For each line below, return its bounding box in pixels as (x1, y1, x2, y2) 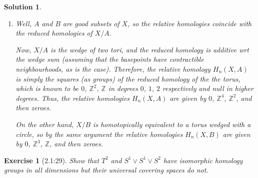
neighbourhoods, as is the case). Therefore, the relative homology (15, 63, 211, 74)
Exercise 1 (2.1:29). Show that (4, 155, 99, 165)
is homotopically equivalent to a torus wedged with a (93, 119, 251, 129)
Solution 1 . (4, 1, 42, 11)
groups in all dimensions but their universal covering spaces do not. (4, 165, 208, 175)
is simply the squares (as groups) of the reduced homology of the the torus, (15, 73, 241, 84)
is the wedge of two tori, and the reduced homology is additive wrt (51, 44, 249, 54)
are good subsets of (63, 18, 120, 28)
